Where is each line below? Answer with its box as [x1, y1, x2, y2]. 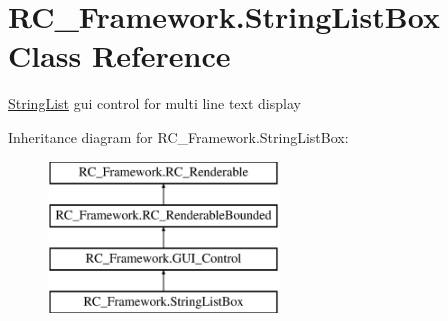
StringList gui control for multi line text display [8, 93, 301, 114]
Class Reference [8, 35, 231, 76]
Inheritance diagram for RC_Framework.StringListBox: [8, 126, 349, 147]
